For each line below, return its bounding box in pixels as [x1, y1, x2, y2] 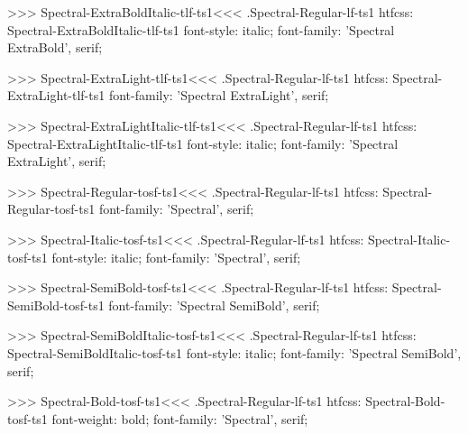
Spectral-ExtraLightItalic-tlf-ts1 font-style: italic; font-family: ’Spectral [7, 134, 399, 152]
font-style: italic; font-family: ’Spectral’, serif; [51, 247, 301, 266]
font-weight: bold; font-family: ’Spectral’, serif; [51, 409, 308, 428]
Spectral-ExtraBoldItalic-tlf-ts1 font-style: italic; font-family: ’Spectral [7, 20, 395, 39]
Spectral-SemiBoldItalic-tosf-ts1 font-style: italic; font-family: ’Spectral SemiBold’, [7, 343, 462, 362]
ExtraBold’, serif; [7, 38, 103, 57]
